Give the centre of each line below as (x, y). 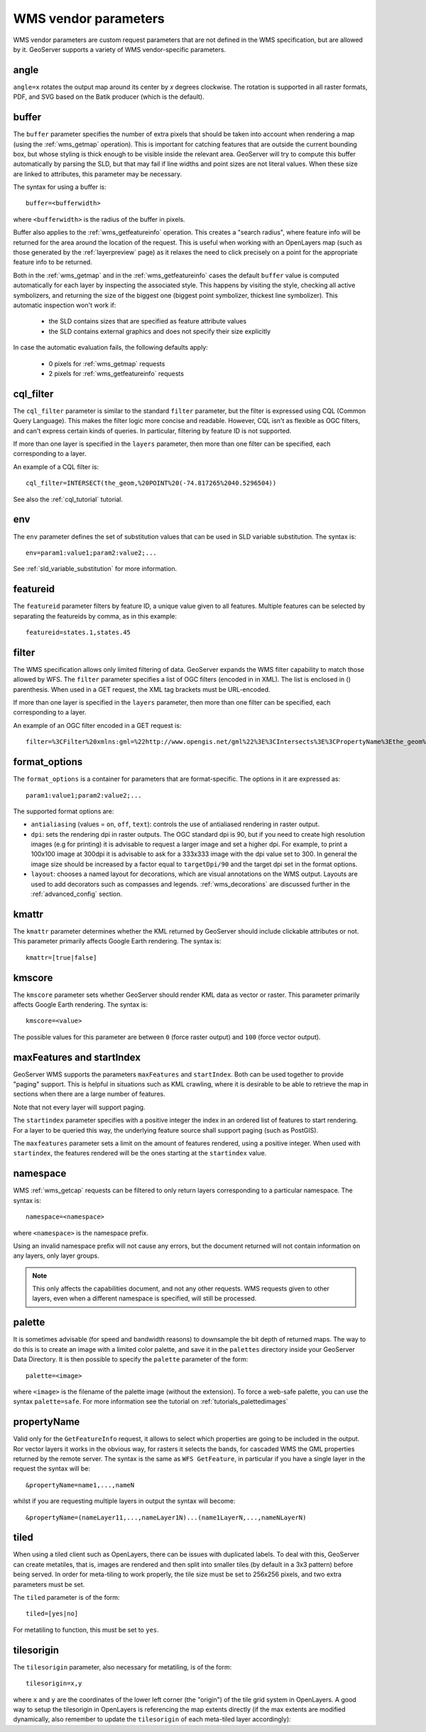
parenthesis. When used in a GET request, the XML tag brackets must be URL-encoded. (142, 689)
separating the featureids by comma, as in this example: (95, 616)
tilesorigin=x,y (54, 1684)
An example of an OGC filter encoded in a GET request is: (97, 725)
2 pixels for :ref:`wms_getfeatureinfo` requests (116, 373)
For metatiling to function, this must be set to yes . (86, 1630)
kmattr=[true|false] (61, 957)
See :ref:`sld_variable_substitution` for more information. (95, 569)
